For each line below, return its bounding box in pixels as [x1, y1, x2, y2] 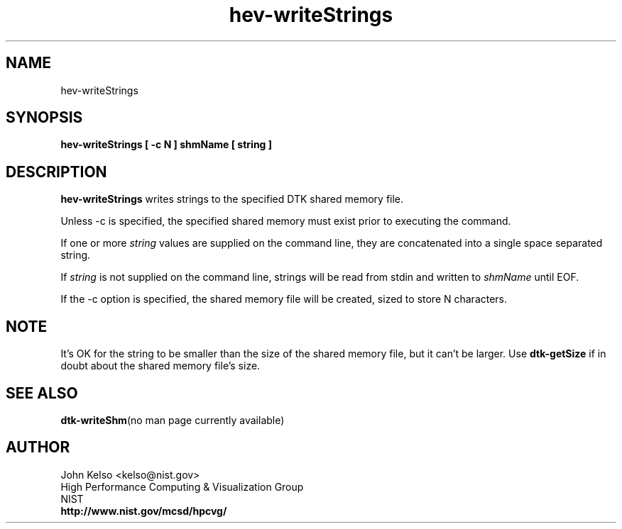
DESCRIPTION [6, 162, 107, 181]
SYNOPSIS [6, 108, 83, 127]
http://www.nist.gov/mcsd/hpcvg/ [60, 504, 227, 517]
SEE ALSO [6, 384, 78, 402]
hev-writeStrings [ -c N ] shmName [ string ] [60, 138, 273, 151]
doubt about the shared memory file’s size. [60, 360, 261, 372]
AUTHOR [6, 438, 70, 457]
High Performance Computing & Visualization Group [60, 480, 304, 493]
